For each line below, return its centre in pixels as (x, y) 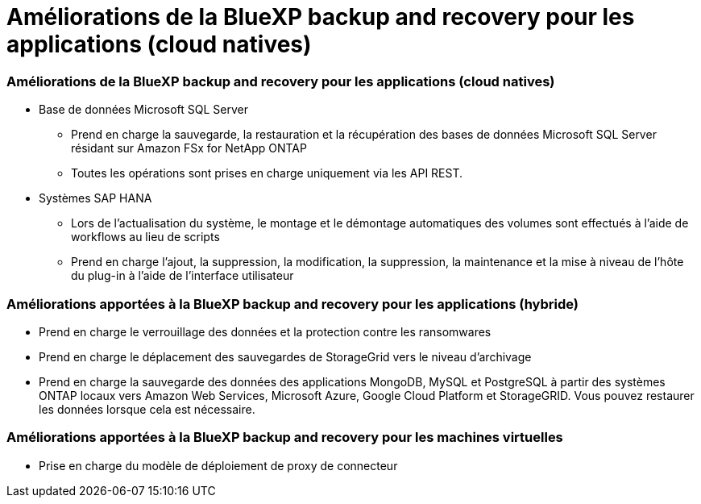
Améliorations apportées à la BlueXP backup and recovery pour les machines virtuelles (285, 437)
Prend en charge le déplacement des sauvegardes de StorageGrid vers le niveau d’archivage (285, 356)
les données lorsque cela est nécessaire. (147, 409)
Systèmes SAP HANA (95, 198)
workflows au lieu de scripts (145, 237)
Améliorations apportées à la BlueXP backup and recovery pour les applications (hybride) (292, 304)
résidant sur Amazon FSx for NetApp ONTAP (189, 148)
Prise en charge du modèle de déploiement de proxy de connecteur (218, 465)
